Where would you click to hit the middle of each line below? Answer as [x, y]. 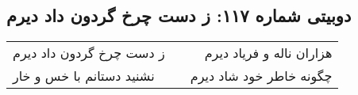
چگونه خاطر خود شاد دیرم [261, 76]
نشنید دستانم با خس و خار [84, 76]
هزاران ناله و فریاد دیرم [268, 53]
